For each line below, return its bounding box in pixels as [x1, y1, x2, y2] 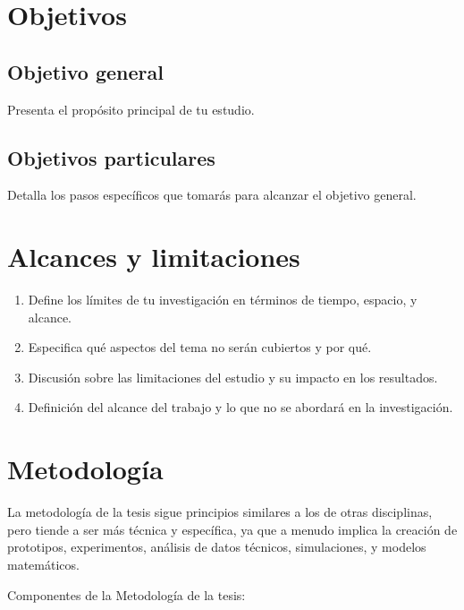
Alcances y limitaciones [7, 238, 300, 275]
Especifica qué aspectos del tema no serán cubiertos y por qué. [28, 338, 372, 357]
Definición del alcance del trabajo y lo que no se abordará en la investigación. [28, 398, 453, 417]
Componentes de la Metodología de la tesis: [7, 585, 246, 604]
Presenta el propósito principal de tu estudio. [7, 99, 255, 118]
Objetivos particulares [7, 143, 215, 171]
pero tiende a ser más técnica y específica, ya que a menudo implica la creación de [7, 520, 458, 538]
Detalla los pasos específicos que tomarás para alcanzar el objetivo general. [7, 185, 417, 204]
